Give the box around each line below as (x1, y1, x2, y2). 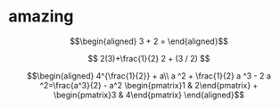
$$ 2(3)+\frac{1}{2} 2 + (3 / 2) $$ (87, 53, 210, 63)
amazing (8, 6, 74, 27)
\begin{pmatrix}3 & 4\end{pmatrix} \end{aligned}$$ (53, 89, 245, 100)
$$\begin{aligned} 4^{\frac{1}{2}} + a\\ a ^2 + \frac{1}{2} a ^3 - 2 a (27, 70, 271, 81)
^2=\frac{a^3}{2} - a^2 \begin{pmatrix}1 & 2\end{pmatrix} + (39, 80, 259, 90)
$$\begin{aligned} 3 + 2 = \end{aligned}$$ (70, 36, 228, 46)
